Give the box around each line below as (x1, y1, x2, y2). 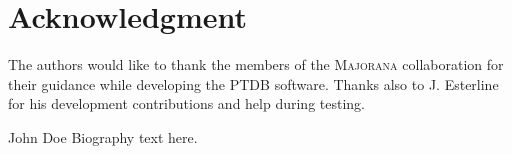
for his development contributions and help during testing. (8, 93, 366, 114)
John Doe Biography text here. (8, 126, 198, 147)
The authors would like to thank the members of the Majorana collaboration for (8, 54, 504, 75)
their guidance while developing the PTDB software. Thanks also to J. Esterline (8, 73, 499, 94)
